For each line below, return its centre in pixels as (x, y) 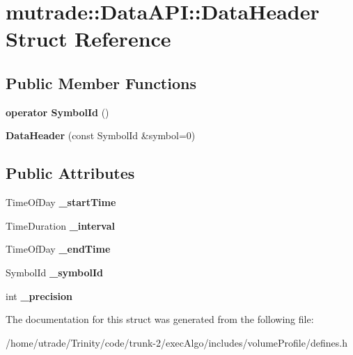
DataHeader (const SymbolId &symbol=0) (101, 135)
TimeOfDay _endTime (58, 249)
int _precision (39, 295)
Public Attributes (70, 173)
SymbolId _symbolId (54, 272)
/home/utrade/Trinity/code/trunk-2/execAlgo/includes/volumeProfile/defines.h (176, 342)
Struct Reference (88, 39)
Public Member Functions (101, 82)
